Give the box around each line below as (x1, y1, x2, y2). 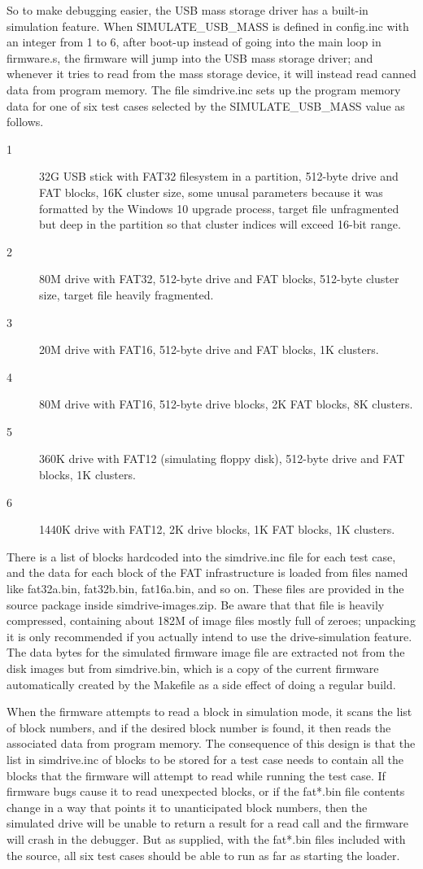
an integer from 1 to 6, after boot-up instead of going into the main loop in (7, 33, 382, 50)
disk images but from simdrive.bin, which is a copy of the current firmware (7, 660, 379, 676)
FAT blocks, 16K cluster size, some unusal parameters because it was (39, 183, 383, 200)
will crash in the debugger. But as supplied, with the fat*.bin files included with (7, 830, 406, 847)
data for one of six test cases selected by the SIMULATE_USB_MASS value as (7, 97, 405, 114)
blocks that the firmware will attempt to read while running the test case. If (7, 766, 386, 784)
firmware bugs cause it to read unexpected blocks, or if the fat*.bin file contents (7, 783, 405, 800)
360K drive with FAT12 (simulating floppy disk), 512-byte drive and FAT (39, 450, 405, 467)
